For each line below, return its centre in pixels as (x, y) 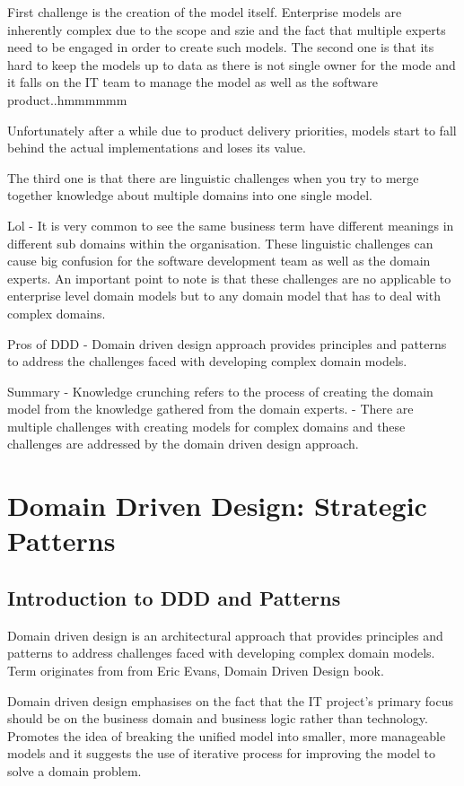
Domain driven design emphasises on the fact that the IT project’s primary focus (231, 700)
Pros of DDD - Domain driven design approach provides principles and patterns (227, 343)
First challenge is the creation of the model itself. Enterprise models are (205, 12)
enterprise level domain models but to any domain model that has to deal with (224, 296)
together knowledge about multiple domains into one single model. (190, 195)
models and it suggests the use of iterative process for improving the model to (222, 753)
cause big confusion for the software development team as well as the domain (219, 261)
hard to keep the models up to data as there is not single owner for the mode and (232, 64)
